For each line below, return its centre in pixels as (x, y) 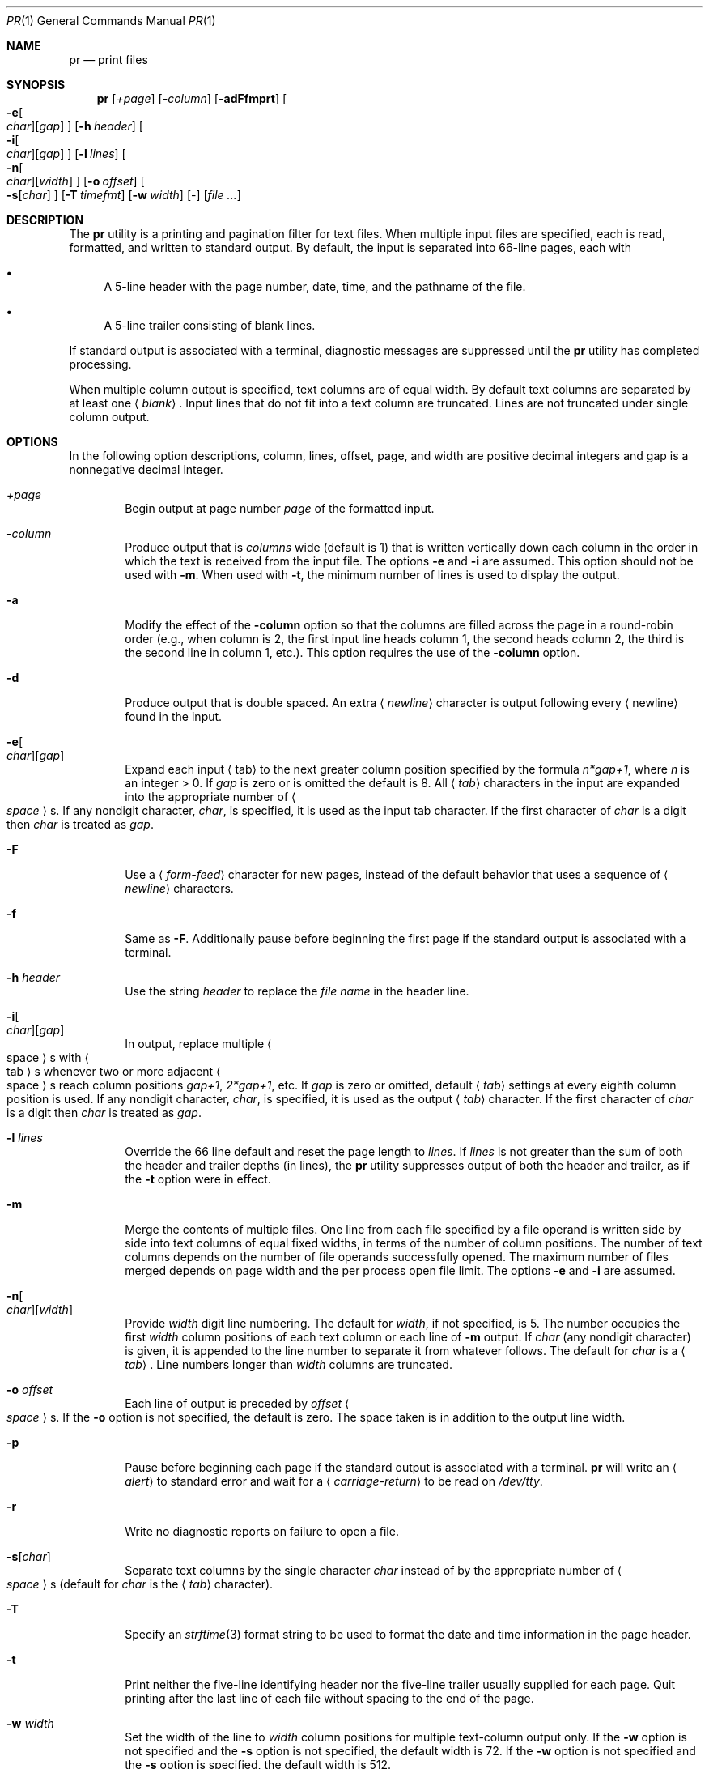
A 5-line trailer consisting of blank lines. (210, 325)
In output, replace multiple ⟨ (198, 1044)
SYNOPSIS (36, 85)
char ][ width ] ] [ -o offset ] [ (76, 181)
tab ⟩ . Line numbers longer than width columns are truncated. (289, 1364)
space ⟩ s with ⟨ (48, 1057)
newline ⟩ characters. (179, 888)
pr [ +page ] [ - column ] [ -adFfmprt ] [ (192, 98)
